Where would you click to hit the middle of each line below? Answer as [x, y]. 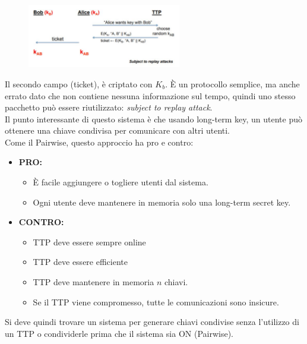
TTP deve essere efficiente [80, 262]
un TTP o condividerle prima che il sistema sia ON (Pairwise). [119, 333]
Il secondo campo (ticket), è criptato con [79, 83]
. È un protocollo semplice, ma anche [232, 83]
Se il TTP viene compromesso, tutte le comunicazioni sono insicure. [156, 302]
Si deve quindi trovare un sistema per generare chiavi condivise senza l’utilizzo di [152, 322]
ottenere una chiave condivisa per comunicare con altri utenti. [118, 130]
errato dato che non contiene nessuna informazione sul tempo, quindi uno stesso [150, 95]
